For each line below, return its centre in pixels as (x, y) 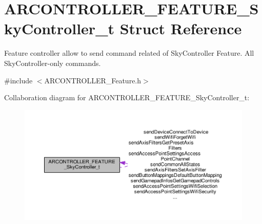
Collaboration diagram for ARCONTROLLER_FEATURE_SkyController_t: (127, 97)
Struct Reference (181, 28)
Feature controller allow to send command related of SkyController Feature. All (129, 53)
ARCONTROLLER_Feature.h (93, 80)
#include (18, 80)
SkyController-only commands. (53, 63)
